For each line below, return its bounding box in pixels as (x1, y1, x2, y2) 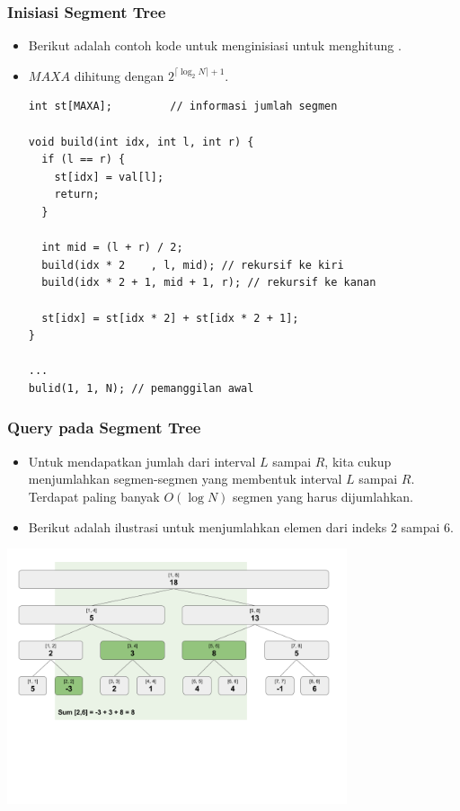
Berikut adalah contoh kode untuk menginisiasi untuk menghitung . (28, 36, 402, 55)
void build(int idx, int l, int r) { (28, 135, 254, 148)
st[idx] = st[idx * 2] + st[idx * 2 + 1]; (41, 311, 299, 325)
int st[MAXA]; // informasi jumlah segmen (28, 100, 338, 113)
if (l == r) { (41, 153, 126, 166)
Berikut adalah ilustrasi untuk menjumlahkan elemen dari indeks (28, 517, 387, 536)
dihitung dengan (74, 66, 164, 85)
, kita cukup (324, 451, 392, 470)
